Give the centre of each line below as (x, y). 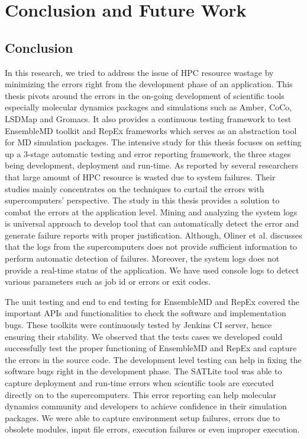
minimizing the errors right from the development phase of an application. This (149, 84)
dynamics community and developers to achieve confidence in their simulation (146, 406)
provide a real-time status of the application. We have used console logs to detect (152, 270)
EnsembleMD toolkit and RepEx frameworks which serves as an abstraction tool (151, 130)
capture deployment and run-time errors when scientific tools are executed (139, 383)
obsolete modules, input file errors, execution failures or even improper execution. (152, 429)
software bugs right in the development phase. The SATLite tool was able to (143, 371)
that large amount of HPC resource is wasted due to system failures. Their (140, 176)
